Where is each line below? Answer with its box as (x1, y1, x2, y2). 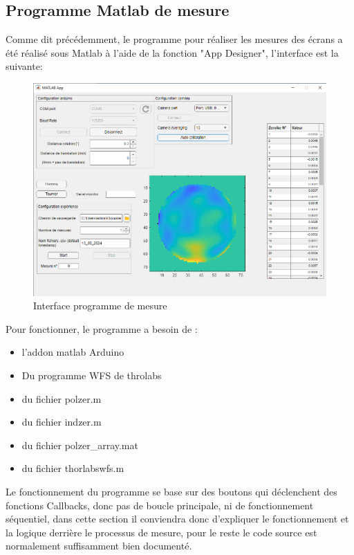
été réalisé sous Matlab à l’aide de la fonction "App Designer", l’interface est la (6, 45, 339, 60)
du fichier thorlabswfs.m (21, 461, 124, 475)
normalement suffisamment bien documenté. (6, 538, 192, 553)
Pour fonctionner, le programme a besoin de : (6, 321, 198, 336)
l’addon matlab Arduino (21, 345, 124, 359)
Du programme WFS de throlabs (21, 368, 162, 383)
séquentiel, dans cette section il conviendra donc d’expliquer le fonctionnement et (6, 511, 349, 526)
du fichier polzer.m (21, 391, 102, 406)
